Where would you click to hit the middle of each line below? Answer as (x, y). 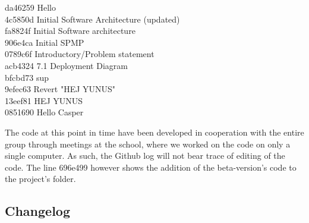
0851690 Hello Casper (44, 112)
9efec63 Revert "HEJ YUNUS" (60, 89)
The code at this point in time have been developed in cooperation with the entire (154, 132)
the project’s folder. (40, 179)
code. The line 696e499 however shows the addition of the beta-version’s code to (151, 167)
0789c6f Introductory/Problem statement (80, 54)
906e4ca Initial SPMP (45, 42)
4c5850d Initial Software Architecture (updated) (92, 19)
